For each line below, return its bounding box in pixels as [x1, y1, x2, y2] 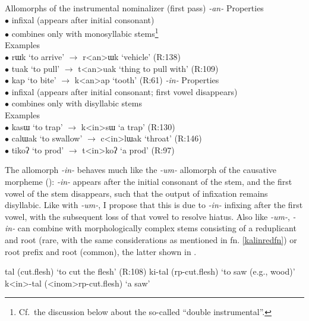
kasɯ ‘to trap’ [11, 120, 63, 133]
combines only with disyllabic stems [11, 97, 142, 109]
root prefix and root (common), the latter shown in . [5, 245, 197, 257]
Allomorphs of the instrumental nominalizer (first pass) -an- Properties [5, 2, 264, 14]
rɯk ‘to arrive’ [11, 51, 65, 63]
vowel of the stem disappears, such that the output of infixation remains [5, 187, 268, 199]
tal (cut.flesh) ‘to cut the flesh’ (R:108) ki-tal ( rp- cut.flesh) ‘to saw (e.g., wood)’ [5, 265, 295, 278]
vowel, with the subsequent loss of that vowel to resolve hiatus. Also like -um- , [5, 210, 290, 222]
